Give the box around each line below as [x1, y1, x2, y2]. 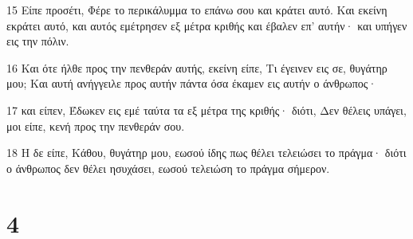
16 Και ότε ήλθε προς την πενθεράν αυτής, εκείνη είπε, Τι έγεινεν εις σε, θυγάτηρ [6, 59, 387, 76]
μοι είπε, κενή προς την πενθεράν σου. [6, 117, 185, 134]
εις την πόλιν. [6, 33, 69, 49]
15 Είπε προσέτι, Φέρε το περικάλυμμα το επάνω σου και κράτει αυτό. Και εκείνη [6, 2, 387, 18]
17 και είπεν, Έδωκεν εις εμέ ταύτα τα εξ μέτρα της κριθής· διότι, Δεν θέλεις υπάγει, [6, 101, 407, 118]
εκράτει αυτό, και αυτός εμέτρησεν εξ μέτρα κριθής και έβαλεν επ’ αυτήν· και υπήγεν [6, 17, 407, 33]
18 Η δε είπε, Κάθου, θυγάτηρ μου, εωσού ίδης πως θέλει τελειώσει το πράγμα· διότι [6, 144, 407, 161]
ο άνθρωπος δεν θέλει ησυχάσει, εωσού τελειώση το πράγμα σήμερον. [6, 159, 330, 176]
